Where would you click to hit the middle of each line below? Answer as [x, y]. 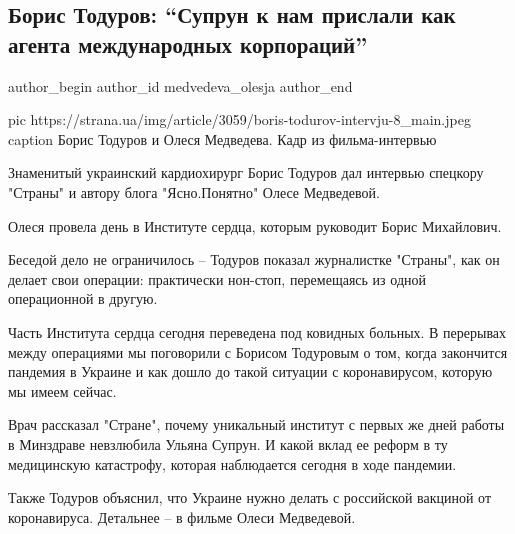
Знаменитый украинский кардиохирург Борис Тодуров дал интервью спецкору [246, 172]
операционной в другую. [83, 298]
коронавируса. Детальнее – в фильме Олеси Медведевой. [182, 516]
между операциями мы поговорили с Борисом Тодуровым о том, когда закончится [258, 351]
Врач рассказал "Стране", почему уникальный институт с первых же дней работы [256, 424]
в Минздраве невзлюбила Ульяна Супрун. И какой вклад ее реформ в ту [228, 443]
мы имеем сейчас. [62, 390]
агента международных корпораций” [188, 43]
